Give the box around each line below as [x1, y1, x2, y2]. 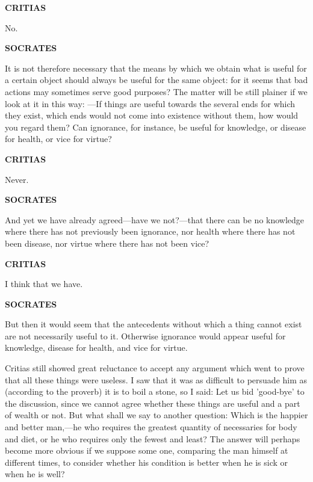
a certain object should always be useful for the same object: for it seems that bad [5, 73, 308, 86]
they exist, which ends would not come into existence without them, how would [5, 109, 299, 122]
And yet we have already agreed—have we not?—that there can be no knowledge [5, 213, 305, 226]
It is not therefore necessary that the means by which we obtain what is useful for [5, 61, 307, 74]
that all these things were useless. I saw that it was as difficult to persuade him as [5, 373, 308, 386]
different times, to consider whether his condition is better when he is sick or [5, 456, 288, 468]
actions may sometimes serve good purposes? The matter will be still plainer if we [5, 85, 308, 97]
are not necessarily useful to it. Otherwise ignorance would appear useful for [5, 329, 286, 342]
